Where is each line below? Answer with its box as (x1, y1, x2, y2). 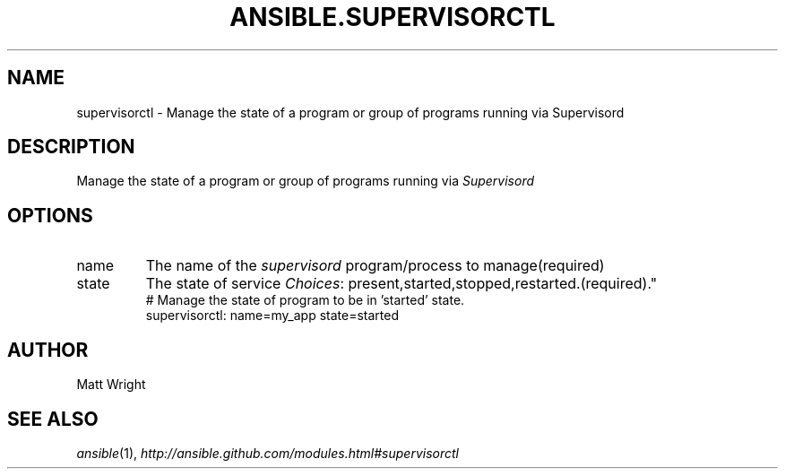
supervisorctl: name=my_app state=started (145, 307, 400, 324)
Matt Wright (76, 376, 146, 393)
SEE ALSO (7, 407, 99, 430)
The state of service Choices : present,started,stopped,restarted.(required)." (145, 274, 658, 293)
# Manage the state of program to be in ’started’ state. (145, 292, 465, 308)
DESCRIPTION (7, 135, 135, 159)
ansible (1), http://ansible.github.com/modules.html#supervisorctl (76, 445, 459, 461)
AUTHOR (7, 338, 89, 361)
